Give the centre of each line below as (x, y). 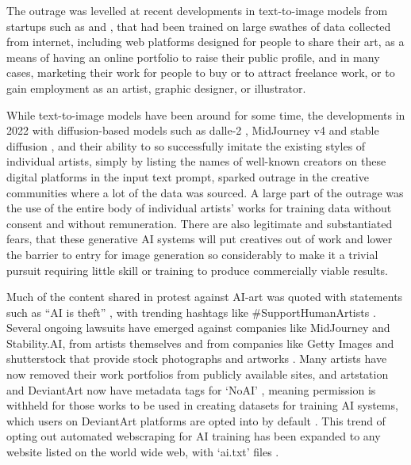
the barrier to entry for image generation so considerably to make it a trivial (192, 254)
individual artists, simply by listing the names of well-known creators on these (196, 161)
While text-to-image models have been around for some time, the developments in (206, 114)
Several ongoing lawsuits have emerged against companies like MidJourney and (198, 328)
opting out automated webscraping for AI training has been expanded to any (194, 436)
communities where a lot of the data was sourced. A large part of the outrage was (205, 192)
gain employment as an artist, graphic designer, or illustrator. (156, 88)
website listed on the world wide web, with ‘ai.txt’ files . (143, 452)
